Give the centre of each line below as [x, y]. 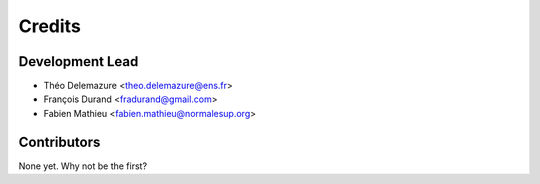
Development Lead [78, 61]
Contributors [59, 141]
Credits [50, 26]
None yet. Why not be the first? [83, 166]
